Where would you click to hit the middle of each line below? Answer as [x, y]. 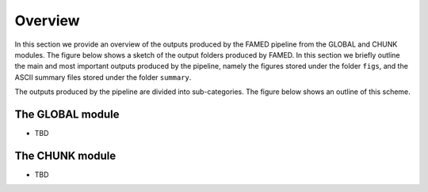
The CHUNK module [65, 155]
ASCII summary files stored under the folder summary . [103, 77]
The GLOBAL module [67, 114]
